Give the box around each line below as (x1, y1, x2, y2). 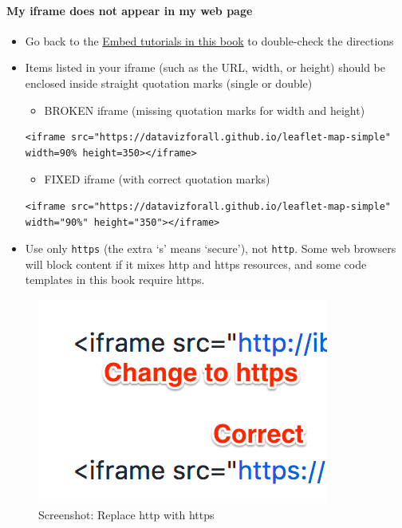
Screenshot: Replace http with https (38, 506, 215, 522)
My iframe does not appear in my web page (6, 2, 253, 18)
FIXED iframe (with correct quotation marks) (44, 171, 270, 187)
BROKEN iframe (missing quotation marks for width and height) (44, 101, 365, 118)
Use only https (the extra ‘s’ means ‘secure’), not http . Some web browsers (25, 240, 396, 257)
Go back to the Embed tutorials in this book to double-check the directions (25, 32, 394, 49)
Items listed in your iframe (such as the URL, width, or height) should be (25, 59, 386, 76)
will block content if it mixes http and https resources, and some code (25, 255, 367, 272)
